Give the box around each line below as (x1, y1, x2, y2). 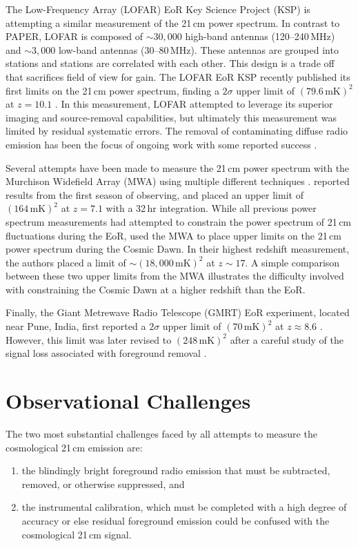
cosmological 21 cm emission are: (6, 440, 143, 454)
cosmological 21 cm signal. (21, 527, 132, 541)
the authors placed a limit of (6, 255, 126, 269)
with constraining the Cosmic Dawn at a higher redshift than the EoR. (6, 282, 306, 296)
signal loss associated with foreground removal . (6, 346, 207, 360)
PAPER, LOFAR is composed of (6, 29, 143, 43)
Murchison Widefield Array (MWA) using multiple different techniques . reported (6, 174, 350, 188)
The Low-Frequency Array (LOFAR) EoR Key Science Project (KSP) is (6, 2, 310, 16)
